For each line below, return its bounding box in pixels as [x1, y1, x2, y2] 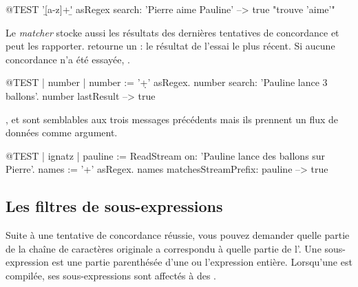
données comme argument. [6, 125, 118, 140]
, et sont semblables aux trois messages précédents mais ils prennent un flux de [6, 111, 339, 126]
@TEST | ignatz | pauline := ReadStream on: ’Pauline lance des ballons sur [6, 148, 326, 162]
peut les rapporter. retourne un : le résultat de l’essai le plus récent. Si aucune [6, 39, 335, 53]
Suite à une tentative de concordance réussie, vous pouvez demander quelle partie [6, 228, 350, 242]
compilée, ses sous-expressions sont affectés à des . [6, 268, 216, 282]
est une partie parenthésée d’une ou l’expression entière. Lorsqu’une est [52, 255, 352, 269]
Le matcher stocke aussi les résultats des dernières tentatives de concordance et [6, 25, 339, 39]
